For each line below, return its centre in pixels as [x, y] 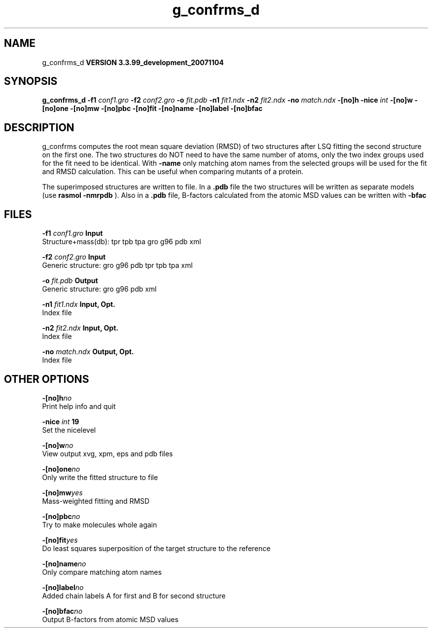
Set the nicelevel [69, 430]
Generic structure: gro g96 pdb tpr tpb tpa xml [117, 265]
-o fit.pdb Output [70, 281]
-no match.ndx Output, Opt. [88, 352]
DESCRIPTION [39, 127]
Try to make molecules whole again [100, 524]
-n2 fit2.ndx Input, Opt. [80, 328]
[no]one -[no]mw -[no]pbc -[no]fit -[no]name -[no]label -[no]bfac [152, 109]
